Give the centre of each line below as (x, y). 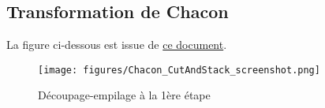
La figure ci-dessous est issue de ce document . (117, 45)
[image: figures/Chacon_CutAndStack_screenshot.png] (179, 70)
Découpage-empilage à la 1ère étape (124, 95)
